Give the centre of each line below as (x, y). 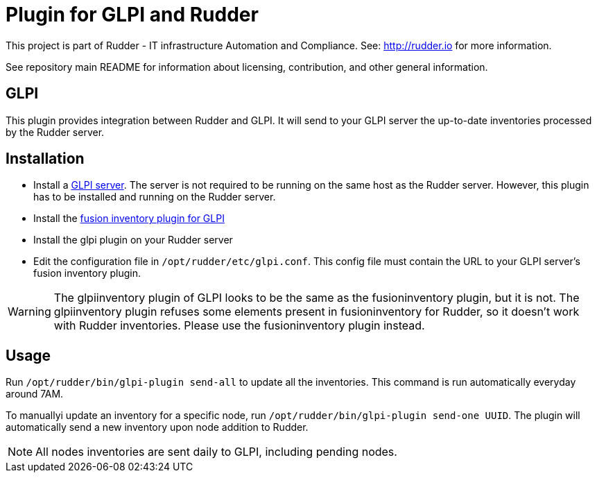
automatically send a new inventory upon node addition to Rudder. (157, 427)
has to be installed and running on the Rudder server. (155, 197)
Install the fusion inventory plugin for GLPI (129, 219)
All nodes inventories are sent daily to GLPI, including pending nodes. (216, 452)
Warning (29, 312)
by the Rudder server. (55, 132)
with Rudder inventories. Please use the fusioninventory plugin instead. (239, 326)
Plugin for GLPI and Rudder (132, 15)
